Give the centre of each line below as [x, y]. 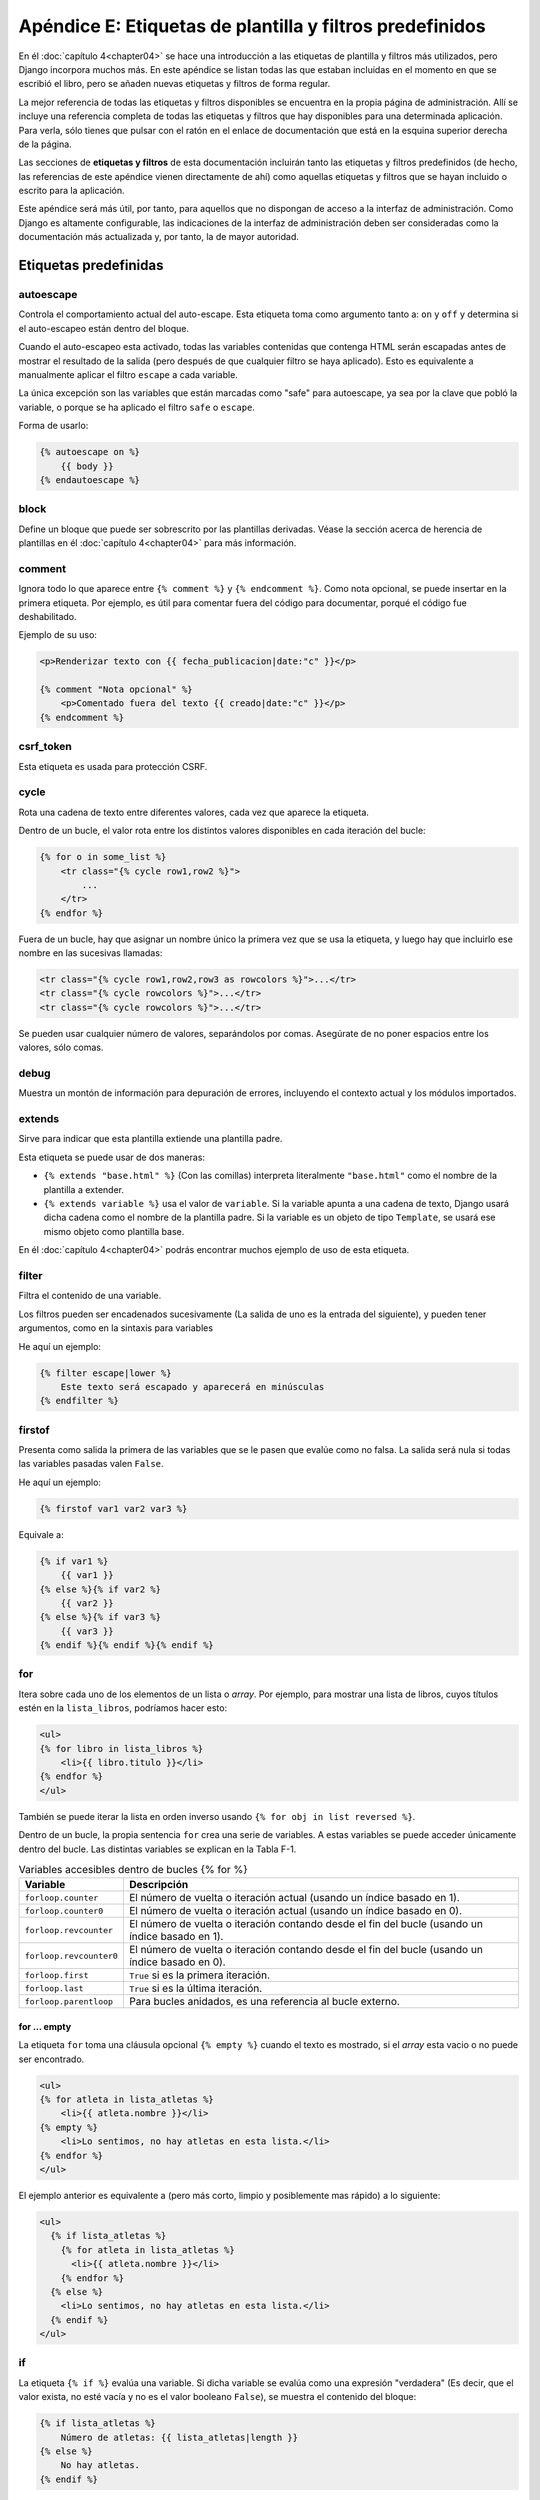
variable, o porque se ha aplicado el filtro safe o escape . [136, 407]
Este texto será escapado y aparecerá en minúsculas [192, 1386]
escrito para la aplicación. [71, 191]
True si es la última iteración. [195, 1988]
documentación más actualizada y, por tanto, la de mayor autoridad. [158, 237]
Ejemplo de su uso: [57, 635]
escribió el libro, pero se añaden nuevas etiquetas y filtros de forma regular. [174, 84]
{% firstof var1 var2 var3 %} [113, 1508]
